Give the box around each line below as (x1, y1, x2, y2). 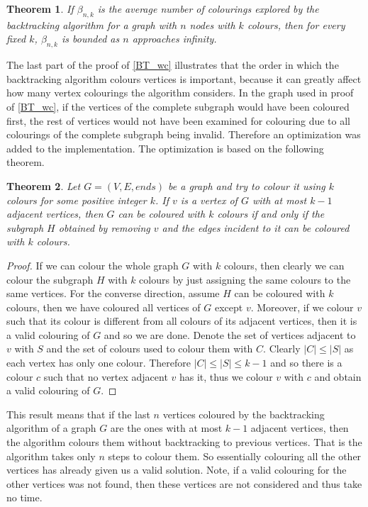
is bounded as (61, 31, 120, 46)
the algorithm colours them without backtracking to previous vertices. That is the (6, 435, 362, 450)
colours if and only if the (217, 206, 325, 221)
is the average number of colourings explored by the (97, 1, 319, 16)
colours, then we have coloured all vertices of (6, 299, 201, 314)
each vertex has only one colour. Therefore (6, 355, 191, 370)
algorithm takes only (6, 448, 96, 463)
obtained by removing (58, 220, 150, 235)
